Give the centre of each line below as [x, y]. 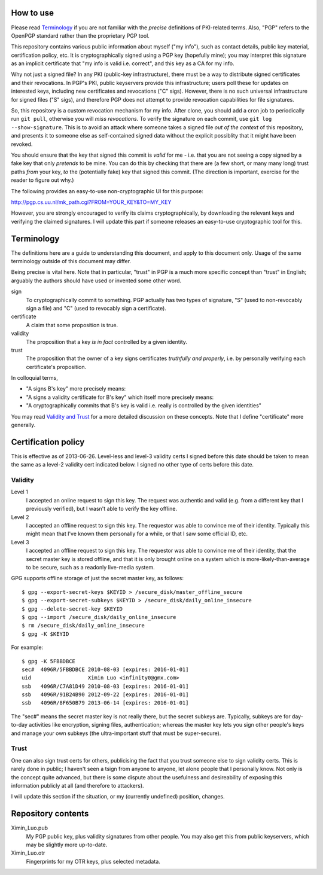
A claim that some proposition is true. [72, 325]
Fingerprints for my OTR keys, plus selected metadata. [93, 861]
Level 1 [19, 492]
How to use [32, 13]
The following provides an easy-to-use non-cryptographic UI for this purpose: [107, 191]
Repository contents [50, 814]
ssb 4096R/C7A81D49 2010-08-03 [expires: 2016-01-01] [105, 686]
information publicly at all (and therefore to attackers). [77, 785]
